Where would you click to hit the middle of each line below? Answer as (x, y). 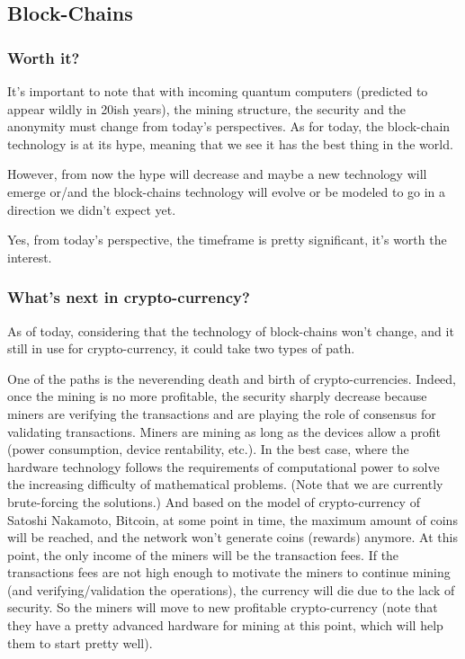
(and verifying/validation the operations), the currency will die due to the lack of (231, 589)
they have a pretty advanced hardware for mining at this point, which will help (225, 625)
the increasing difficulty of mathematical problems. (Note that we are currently (225, 484)
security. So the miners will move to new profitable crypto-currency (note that (223, 607)
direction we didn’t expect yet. (92, 209)
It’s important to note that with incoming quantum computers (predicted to (218, 91)
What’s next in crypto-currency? (129, 297)
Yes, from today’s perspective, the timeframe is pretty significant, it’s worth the (227, 240)
